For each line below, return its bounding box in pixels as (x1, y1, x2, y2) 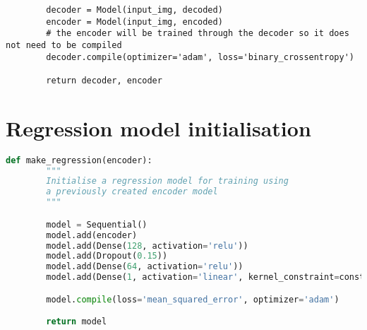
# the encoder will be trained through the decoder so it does (46, 28, 349, 39)
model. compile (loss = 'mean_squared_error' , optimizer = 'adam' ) (46, 294, 339, 305)
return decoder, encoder (46, 75, 162, 86)
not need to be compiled (6, 40, 122, 50)
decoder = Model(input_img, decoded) (46, 5, 223, 15)
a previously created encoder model (46, 187, 218, 197)
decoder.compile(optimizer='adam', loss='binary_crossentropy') (46, 52, 354, 62)
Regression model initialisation (6, 113, 311, 142)
